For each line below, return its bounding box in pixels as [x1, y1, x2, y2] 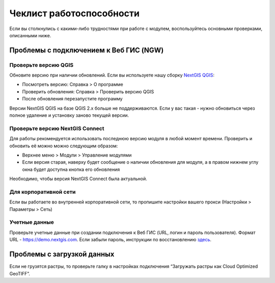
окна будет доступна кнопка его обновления [22, 166, 120, 172]
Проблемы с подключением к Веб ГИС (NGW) [9, 46, 164, 55]
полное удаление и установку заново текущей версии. [9, 112, 129, 118]
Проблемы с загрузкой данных [9, 250, 115, 259]
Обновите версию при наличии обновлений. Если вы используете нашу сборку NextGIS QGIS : [9, 72, 215, 79]
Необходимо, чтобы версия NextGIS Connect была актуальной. [9, 176, 147, 182]
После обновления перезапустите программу [22, 96, 123, 102]
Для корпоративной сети [9, 188, 76, 195]
